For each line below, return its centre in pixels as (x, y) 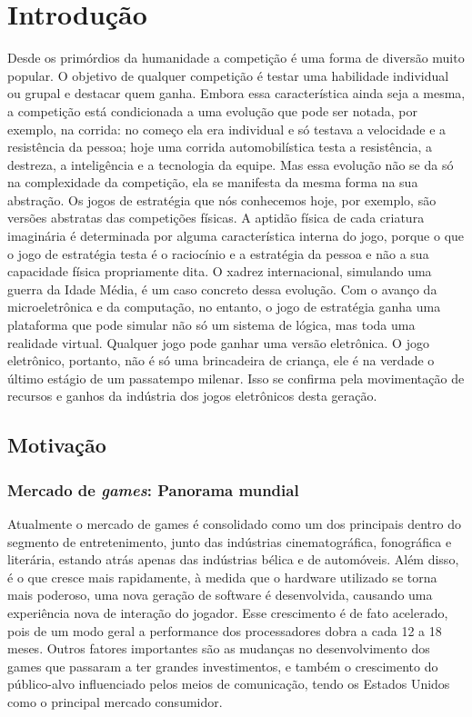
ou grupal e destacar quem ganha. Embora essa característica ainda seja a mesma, (236, 93)
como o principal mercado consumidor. (115, 701)
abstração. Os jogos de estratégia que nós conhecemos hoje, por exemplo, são (222, 199)
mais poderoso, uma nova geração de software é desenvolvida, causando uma (220, 595)
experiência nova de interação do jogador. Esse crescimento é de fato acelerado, (228, 612)
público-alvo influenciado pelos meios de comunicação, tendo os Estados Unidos (229, 684)
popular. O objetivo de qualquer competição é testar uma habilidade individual (228, 75)
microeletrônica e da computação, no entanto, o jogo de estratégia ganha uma (224, 307)
